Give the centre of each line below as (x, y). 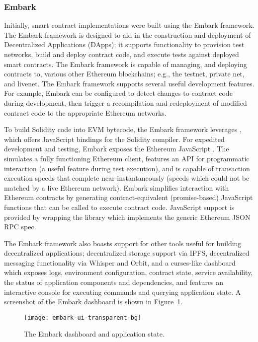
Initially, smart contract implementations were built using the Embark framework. (129, 25)
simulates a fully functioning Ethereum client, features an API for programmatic (127, 158)
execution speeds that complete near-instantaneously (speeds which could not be (127, 178)
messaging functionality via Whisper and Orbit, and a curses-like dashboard (120, 262)
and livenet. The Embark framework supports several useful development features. (129, 83)
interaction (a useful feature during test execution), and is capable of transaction (127, 168)
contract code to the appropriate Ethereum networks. (85, 112)
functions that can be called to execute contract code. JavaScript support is (119, 207)
